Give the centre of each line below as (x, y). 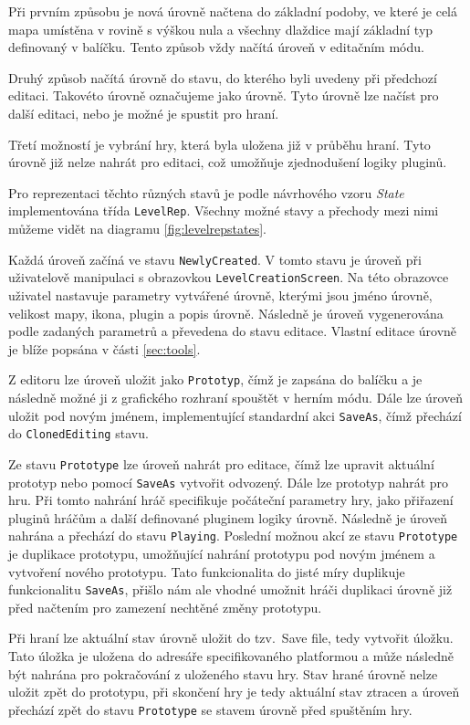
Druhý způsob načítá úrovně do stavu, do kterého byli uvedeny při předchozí (223, 77)
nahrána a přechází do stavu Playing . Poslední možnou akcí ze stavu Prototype (233, 536)
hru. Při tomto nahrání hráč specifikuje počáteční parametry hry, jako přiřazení (231, 500)
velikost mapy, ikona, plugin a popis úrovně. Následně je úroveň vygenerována (226, 313)
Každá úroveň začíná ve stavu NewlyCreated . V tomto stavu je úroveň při (215, 259)
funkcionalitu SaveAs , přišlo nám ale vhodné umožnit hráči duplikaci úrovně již (230, 589)
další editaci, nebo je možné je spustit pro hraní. (144, 113)
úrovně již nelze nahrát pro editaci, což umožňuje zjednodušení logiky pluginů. (228, 162)
